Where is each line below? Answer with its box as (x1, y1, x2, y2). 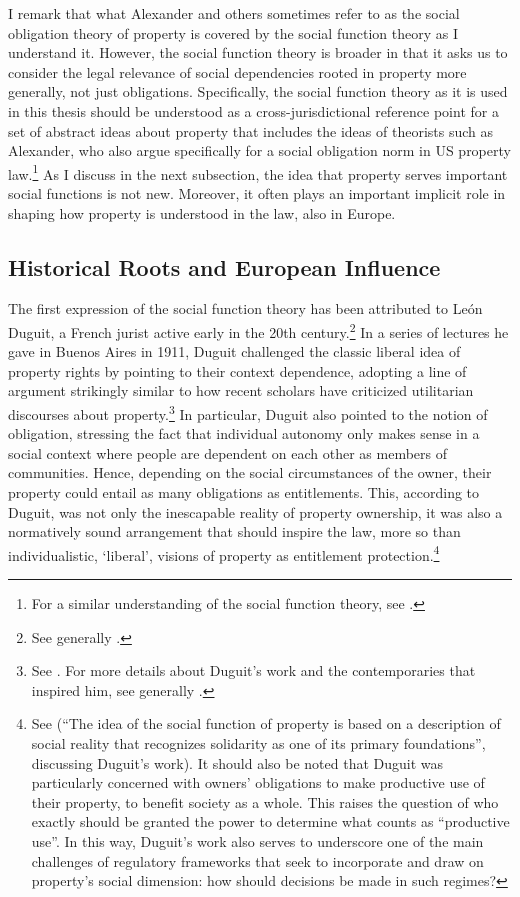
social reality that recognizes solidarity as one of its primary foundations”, (31, 733, 486, 754)
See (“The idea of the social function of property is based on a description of (31, 713, 501, 734)
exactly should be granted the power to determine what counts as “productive (31, 811, 510, 832)
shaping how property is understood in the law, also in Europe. (8, 202, 396, 223)
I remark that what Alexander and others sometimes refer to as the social (8, 3, 460, 23)
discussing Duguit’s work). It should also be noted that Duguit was (31, 752, 444, 773)
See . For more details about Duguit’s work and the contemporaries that (31, 660, 476, 681)
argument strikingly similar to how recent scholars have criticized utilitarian (8, 380, 474, 401)
